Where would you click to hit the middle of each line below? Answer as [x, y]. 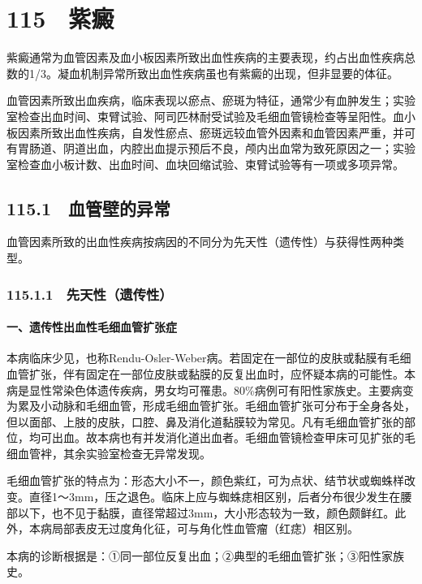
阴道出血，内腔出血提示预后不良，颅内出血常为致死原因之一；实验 [239, 148]
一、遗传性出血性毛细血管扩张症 [92, 327]
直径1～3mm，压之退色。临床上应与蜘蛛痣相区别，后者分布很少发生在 [215, 497]
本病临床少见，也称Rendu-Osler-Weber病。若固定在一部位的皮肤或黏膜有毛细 [209, 358]
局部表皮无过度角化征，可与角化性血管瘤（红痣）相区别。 [205, 528]
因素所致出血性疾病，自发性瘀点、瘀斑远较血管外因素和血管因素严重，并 [211, 132]
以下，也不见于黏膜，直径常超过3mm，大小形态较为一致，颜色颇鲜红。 [206, 512]
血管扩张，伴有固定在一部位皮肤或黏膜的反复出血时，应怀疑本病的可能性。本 [211, 373]
